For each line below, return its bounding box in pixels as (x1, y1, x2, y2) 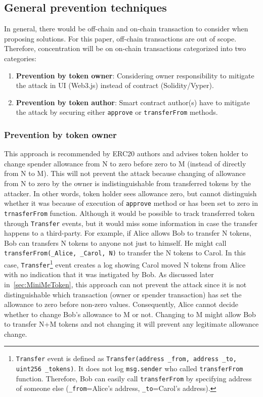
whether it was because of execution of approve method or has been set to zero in (4, 198, 258, 208)
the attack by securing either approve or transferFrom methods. (16, 107, 218, 117)
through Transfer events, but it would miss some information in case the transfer (4, 217, 258, 228)
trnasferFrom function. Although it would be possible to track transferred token (4, 207, 255, 218)
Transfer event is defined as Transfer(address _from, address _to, (16, 353, 237, 364)
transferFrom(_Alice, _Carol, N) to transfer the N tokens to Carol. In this (4, 247, 246, 258)
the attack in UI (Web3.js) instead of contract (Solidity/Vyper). (16, 80, 214, 91)
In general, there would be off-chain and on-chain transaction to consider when (4, 23, 248, 34)
